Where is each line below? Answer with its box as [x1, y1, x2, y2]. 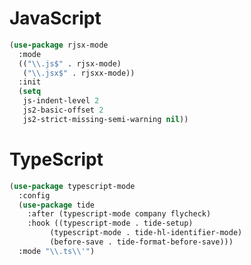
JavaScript [9, 7, 102, 30]
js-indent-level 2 [22, 96, 100, 106]
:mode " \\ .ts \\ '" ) [18, 246, 96, 256]
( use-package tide [18, 200, 96, 210]
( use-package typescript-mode [9, 181, 136, 191]
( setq [18, 87, 42, 97]
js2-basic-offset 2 [22, 105, 104, 116]
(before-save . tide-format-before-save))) [49, 237, 234, 247]
